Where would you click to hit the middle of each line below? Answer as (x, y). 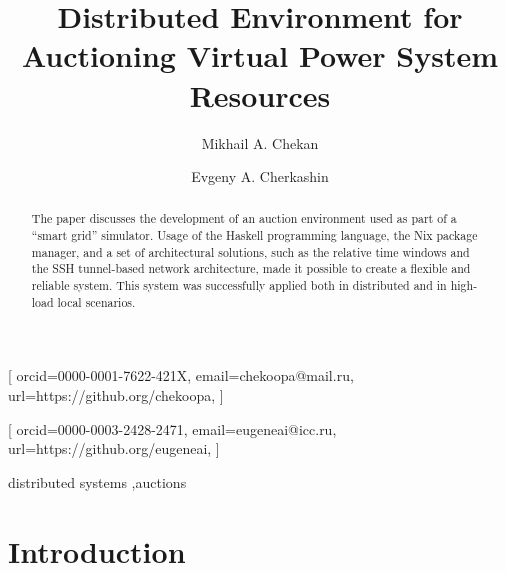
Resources (260, 94)
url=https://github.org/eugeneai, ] (114, 448)
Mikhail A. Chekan (260, 142)
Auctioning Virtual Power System (260, 55)
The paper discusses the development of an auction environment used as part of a (244, 218)
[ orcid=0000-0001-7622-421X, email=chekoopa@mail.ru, (181, 375)
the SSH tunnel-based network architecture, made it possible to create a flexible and (251, 268)
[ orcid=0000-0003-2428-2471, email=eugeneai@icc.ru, (172, 428)
